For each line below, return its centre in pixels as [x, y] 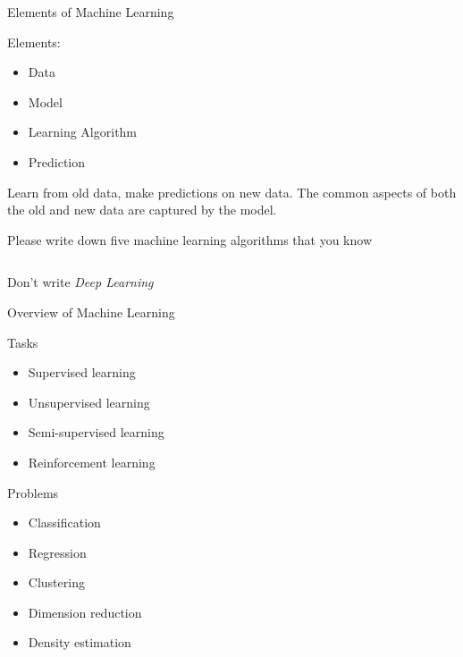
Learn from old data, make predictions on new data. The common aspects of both [232, 192]
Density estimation [80, 642]
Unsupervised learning [89, 402]
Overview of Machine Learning [91, 312]
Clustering [56, 582]
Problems [33, 492]
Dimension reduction [85, 612]
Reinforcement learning [92, 462]
